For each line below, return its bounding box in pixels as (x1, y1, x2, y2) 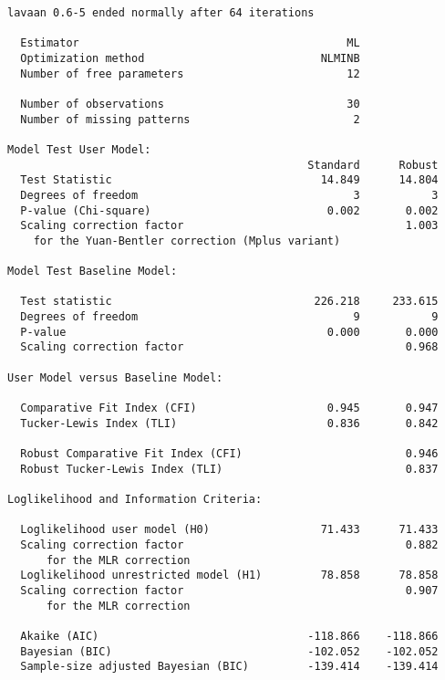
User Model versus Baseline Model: (7, 371, 223, 384)
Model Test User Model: (7, 142, 151, 156)
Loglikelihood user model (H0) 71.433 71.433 (20, 523, 439, 537)
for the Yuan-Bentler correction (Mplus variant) (33, 234, 341, 247)
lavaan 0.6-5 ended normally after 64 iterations (7, 6, 315, 19)
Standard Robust (307, 158, 439, 172)
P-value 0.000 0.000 (20, 325, 439, 339)
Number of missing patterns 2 (20, 112, 360, 126)
